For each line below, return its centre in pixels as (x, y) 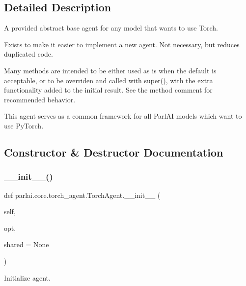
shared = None (27, 244)
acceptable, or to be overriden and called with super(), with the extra (109, 80)
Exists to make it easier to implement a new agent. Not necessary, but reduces (122, 44)
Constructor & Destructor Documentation (114, 152)
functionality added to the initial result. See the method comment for (108, 90)
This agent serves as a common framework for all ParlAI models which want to (123, 116)
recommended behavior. (40, 99)
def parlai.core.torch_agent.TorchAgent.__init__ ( (82, 195)
